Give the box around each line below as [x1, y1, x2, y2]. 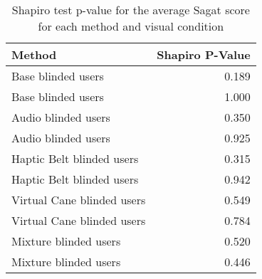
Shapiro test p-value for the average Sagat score [11, 1, 250, 18]
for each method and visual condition [38, 18, 224, 34]
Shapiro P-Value [157, 46, 251, 63]
